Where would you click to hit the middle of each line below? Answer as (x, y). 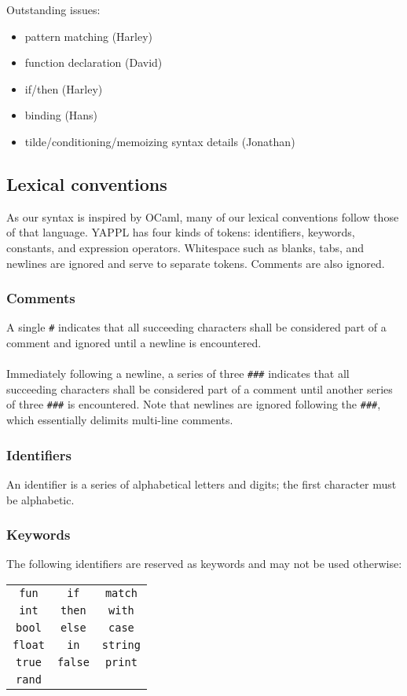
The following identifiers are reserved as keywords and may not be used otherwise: (204, 564)
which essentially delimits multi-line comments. (120, 420)
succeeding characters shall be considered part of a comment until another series (200, 388)
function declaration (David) (93, 62)
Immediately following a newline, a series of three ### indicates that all (178, 374)
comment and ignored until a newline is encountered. (134, 343)
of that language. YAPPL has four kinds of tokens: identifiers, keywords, (181, 232)
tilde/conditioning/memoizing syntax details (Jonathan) (160, 141)
